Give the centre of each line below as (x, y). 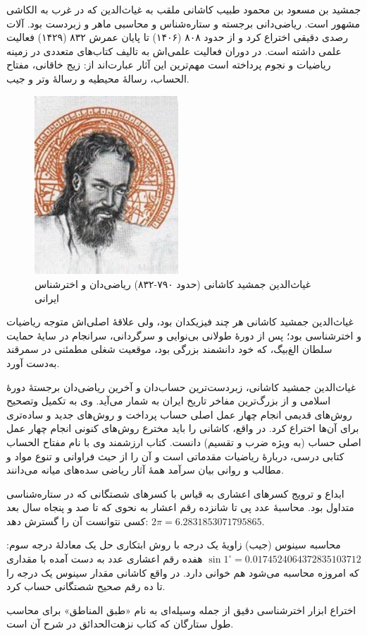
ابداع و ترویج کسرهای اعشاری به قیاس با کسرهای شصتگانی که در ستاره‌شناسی (175, 493)
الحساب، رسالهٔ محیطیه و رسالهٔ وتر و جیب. (98, 78)
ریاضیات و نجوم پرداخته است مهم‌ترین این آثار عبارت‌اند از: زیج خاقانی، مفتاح (169, 65)
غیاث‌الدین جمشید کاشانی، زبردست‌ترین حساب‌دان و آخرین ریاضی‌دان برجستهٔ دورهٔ (181, 386)
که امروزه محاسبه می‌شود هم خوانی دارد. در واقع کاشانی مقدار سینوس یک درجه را (183, 572)
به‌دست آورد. (33, 362)
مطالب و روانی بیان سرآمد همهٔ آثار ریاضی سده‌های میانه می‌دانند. (145, 470)
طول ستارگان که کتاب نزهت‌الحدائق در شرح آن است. (120, 624)
